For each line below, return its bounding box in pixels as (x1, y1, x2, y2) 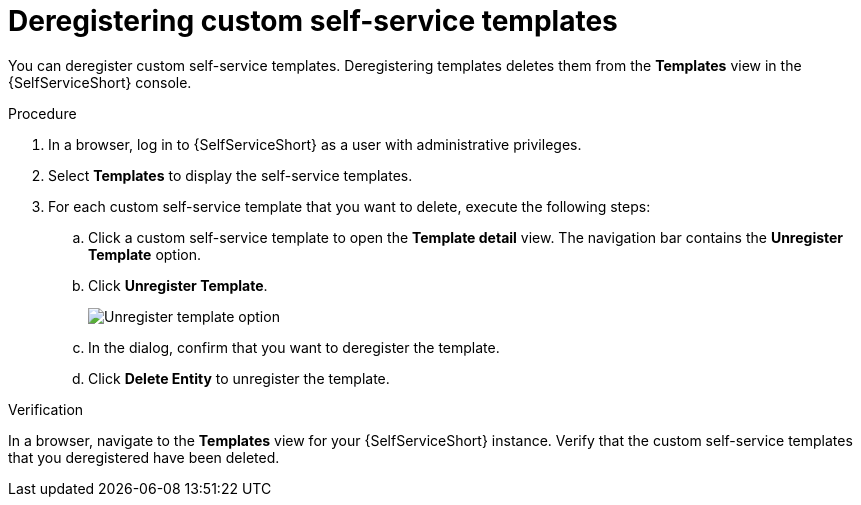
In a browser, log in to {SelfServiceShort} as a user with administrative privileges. (48, 135, 582, 153)
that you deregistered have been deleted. (8, 448, 280, 466)
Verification (8, 400, 84, 418)
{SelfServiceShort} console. (8, 73, 192, 91)
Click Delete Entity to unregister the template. (88, 369, 390, 387)
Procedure (8, 104, 77, 122)
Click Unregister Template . (88, 276, 268, 294)
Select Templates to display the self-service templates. (48, 166, 413, 184)
